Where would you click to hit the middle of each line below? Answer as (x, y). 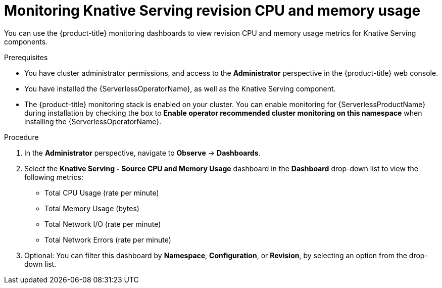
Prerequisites (26, 57)
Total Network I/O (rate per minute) (103, 224)
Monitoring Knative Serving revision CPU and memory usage (212, 11)
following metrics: (54, 177)
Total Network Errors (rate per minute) (108, 239)
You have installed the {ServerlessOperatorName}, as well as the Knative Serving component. (180, 88)
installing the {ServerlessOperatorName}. (93, 121)
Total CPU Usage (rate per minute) (102, 193)
